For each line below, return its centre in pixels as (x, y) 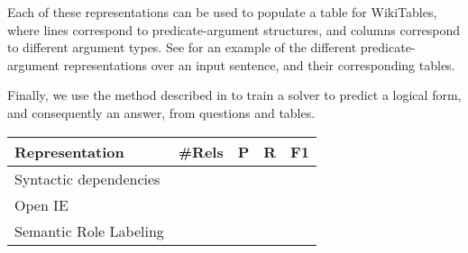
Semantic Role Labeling (89, 230)
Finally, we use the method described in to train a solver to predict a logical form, (234, 95)
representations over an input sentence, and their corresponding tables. (259, 64)
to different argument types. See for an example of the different (182, 47)
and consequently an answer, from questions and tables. (161, 112)
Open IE (41, 204)
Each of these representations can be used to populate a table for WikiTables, (222, 12)
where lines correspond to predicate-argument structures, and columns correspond (234, 29)
